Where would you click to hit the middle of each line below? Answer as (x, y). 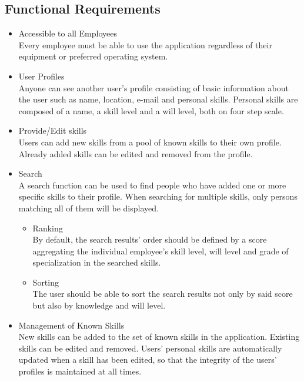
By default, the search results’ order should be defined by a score (150, 239)
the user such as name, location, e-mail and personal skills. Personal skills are (158, 99)
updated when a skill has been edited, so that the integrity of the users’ (148, 360)
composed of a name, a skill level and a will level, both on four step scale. (151, 110)
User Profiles (41, 76)
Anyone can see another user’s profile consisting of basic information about (153, 87)
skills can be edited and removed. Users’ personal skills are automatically (150, 348)
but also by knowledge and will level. (99, 305)
